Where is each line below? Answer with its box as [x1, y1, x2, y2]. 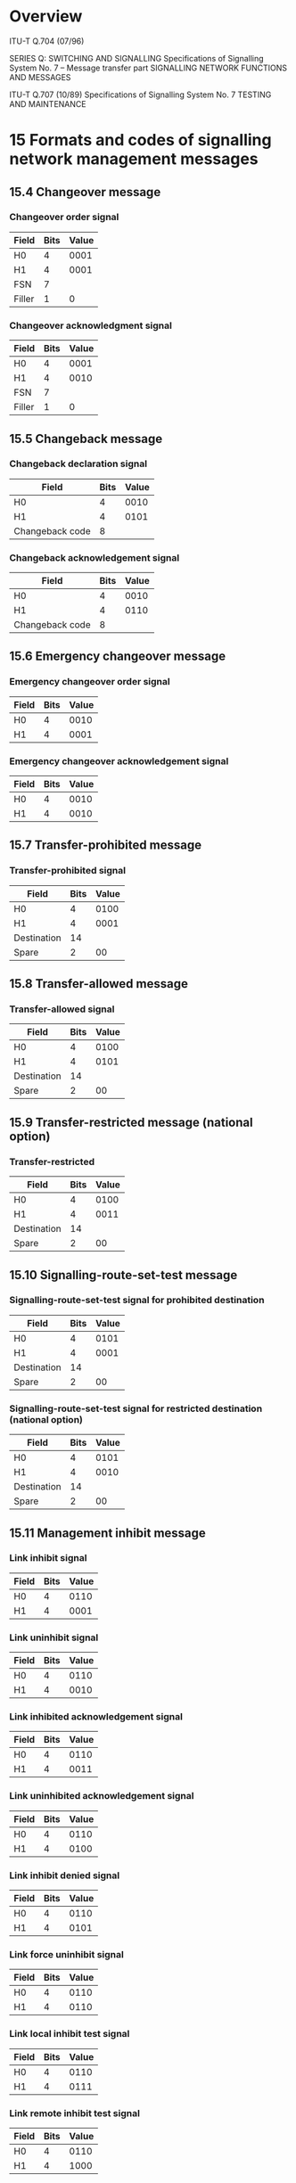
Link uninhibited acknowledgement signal [9, 1790, 194, 1802]
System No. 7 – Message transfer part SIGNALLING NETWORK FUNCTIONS [9, 62, 288, 73]
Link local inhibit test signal [9, 2028, 130, 2040]
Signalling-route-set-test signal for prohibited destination [9, 1294, 265, 1307]
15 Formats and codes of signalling [9, 130, 272, 151]
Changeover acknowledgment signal [9, 319, 172, 332]
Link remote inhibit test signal [9, 2106, 141, 2119]
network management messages [9, 149, 259, 169]
